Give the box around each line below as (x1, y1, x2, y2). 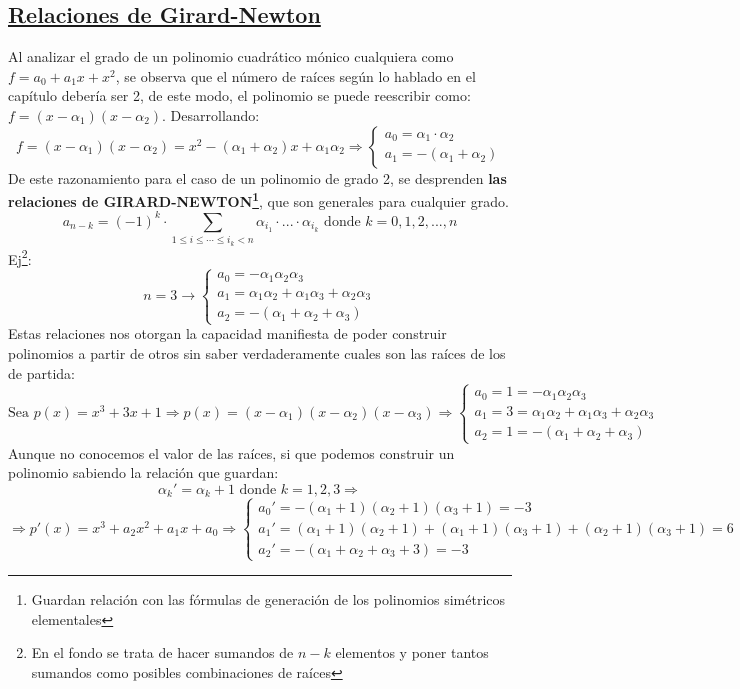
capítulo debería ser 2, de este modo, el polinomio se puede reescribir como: (8, 85, 471, 106)
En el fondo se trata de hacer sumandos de (31, 642, 294, 663)
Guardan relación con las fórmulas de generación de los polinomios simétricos (31, 588, 506, 609)
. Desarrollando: (162, 104, 260, 125)
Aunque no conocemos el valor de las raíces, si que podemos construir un (8, 442, 455, 463)
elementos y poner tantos (335, 642, 489, 663)
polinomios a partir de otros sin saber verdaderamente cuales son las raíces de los (8, 343, 506, 363)
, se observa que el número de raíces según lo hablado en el (115, 65, 476, 86)
